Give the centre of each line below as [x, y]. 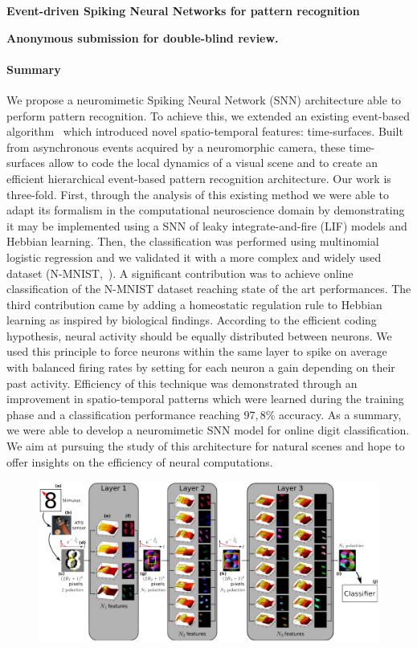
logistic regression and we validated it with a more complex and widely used [194, 257]
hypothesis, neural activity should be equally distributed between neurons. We [199, 335]
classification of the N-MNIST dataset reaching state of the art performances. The [209, 289]
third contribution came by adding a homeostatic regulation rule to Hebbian [194, 304]
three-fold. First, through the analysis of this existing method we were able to [198, 194]
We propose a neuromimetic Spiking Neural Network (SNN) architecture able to [204, 99]
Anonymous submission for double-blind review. [143, 37]
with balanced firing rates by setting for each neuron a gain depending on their [201, 367]
